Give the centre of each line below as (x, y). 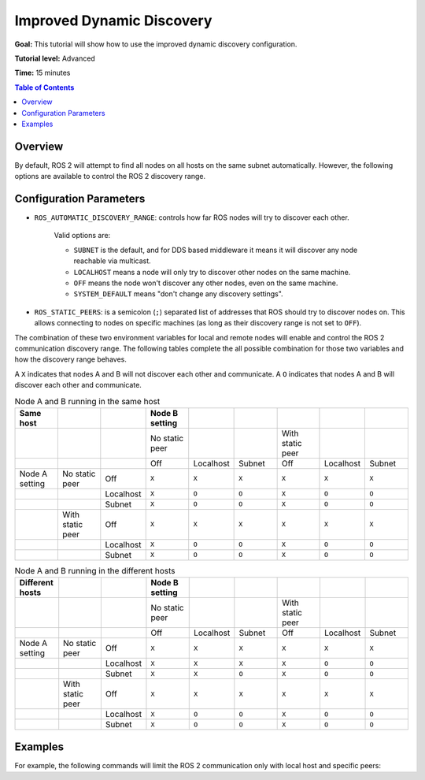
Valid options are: (82, 236)
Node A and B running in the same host (87, 401)
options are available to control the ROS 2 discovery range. (110, 176)
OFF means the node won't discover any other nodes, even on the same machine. (206, 283)
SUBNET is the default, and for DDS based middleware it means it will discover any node (216, 250)
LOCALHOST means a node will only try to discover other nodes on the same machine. (212, 272)
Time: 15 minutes (42, 73)
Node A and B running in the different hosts (95, 571)
